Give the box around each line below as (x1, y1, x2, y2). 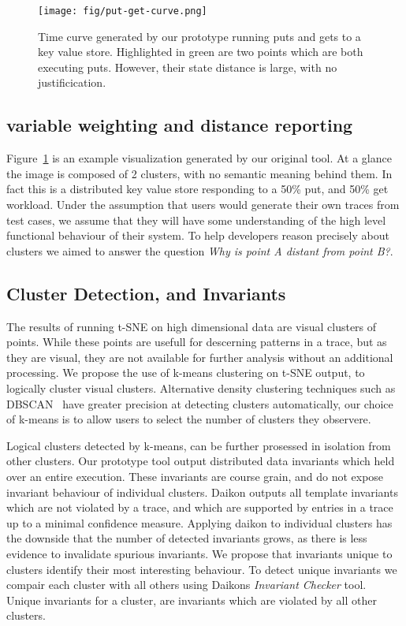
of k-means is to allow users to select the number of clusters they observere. (6, 411, 371, 427)
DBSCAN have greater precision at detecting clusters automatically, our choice (6, 395, 393, 412)
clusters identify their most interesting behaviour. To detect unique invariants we (6, 561, 397, 577)
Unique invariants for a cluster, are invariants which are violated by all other (6, 591, 377, 608)
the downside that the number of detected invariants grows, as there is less (6, 530, 367, 546)
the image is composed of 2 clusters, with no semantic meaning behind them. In (6, 165, 393, 181)
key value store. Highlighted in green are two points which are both (38, 43, 363, 60)
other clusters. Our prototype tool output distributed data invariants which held (6, 453, 395, 469)
